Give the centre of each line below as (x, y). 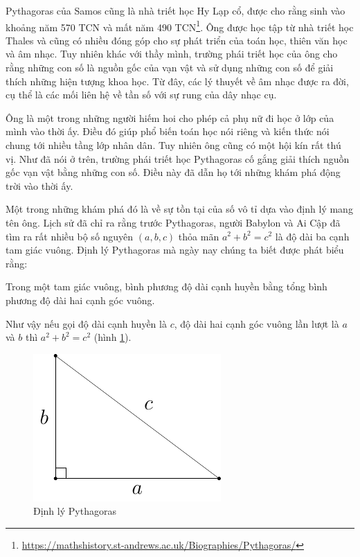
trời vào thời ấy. (39, 185)
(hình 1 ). (112, 337)
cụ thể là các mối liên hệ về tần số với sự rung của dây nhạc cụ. (141, 95)
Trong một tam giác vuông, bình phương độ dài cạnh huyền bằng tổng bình (166, 286)
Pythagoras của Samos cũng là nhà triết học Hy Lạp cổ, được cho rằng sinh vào (175, 10)
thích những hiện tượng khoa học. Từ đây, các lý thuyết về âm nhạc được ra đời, (177, 81)
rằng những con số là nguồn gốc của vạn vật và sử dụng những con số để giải (170, 68)
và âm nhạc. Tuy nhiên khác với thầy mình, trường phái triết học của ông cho (172, 54)
